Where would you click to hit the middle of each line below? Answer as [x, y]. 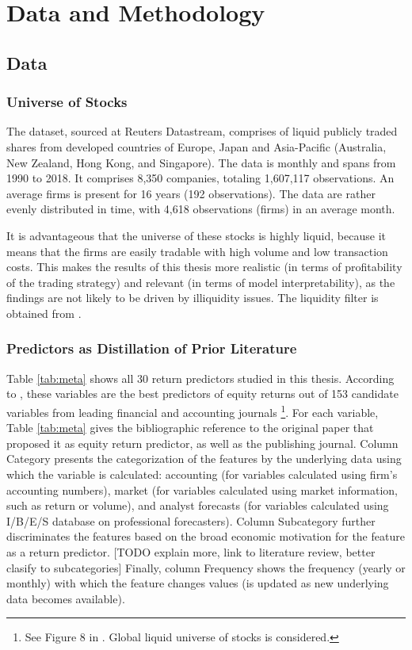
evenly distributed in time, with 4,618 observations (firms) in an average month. [201, 209]
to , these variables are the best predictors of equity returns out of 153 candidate [202, 394]
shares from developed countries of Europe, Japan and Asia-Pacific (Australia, [196, 146]
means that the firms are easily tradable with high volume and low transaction [197, 251]
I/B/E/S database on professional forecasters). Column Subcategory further [191, 520]
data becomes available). [66, 598]
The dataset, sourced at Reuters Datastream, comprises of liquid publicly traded [202, 131]
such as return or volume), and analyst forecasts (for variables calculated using [198, 505]
